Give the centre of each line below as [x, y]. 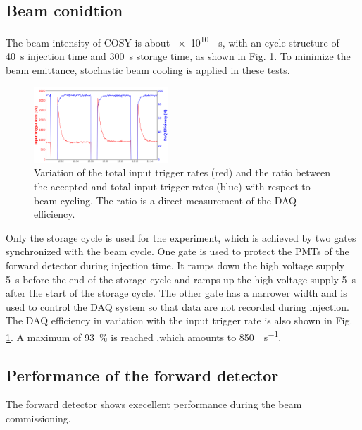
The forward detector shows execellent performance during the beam [154, 404]
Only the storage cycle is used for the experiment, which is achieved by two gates [181, 237]
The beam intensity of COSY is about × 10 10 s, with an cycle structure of [173, 41]
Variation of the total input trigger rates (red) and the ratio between [182, 172]
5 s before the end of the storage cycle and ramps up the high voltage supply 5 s [181, 279]
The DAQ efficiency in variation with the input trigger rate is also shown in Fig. [179, 320]
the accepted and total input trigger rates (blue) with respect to [172, 186]
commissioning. [38, 418]
